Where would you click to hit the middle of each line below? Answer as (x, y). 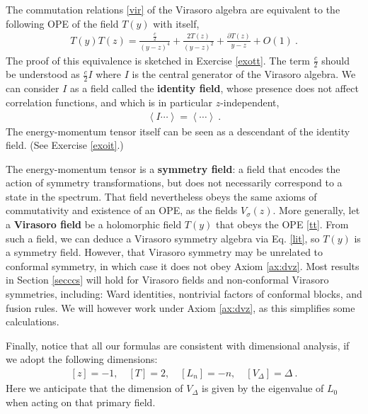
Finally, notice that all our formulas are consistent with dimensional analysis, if (178, 345)
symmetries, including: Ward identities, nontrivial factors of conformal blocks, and (184, 294)
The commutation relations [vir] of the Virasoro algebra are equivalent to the (173, 9)
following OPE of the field (62, 23)
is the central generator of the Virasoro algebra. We (244, 74)
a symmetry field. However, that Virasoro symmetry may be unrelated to (165, 252)
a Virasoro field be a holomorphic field (94, 224)
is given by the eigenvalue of (263, 388)
